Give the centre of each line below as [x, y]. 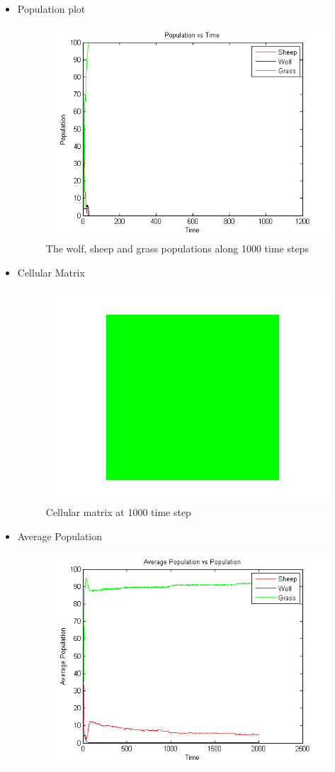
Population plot [51, 9]
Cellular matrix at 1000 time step [118, 512]
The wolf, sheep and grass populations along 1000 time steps [177, 248]
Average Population [60, 536]
